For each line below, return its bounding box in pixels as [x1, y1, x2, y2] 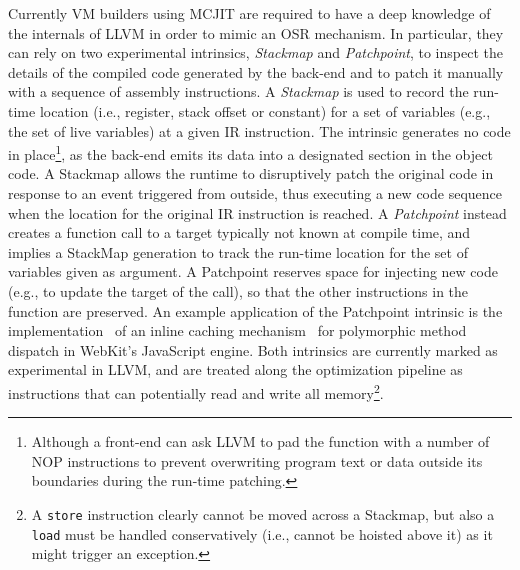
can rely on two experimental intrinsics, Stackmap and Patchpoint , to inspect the [8, 42, 503, 63]
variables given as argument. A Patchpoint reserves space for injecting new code [8, 261, 498, 282]
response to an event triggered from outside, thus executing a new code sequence [8, 183, 502, 203]
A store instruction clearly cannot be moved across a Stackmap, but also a [31, 503, 495, 524]
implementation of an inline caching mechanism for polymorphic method [8, 320, 467, 341]
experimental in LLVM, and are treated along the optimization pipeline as [8, 359, 463, 380]
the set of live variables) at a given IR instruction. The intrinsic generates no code [8, 120, 511, 141]
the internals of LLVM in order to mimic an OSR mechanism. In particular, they [8, 22, 504, 43]
